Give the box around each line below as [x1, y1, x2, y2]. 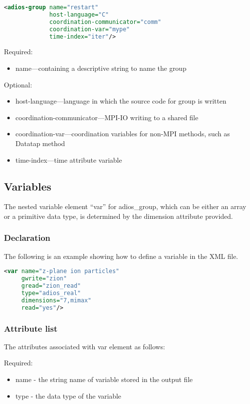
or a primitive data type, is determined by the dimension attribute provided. [4, 211, 233, 221]
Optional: [4, 79, 32, 89]
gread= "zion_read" [21, 282, 81, 290]
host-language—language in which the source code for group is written [15, 96, 227, 106]
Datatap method [15, 138, 65, 148]
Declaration [4, 232, 51, 244]
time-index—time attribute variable [15, 154, 122, 165]
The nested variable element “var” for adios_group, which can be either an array [4, 201, 247, 212]
